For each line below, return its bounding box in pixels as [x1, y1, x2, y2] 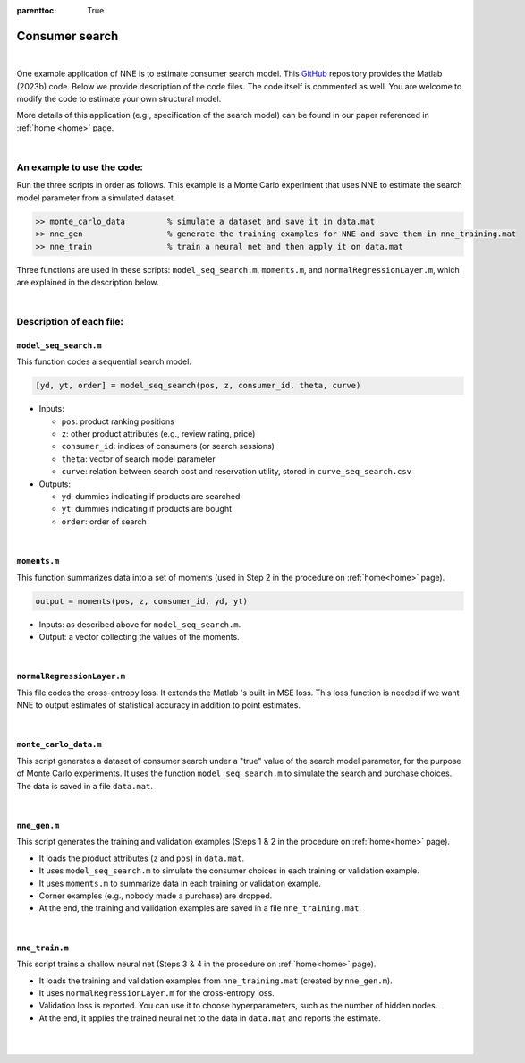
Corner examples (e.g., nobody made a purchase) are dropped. [38, 890, 273, 901]
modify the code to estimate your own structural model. [16, 94, 222, 105]
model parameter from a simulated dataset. [16, 192, 176, 203]
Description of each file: [16, 316, 124, 328]
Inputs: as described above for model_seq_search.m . [38, 618, 241, 630]
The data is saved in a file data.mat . [16, 780, 154, 791]
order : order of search [61, 515, 147, 527]
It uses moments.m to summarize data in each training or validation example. [38, 878, 321, 889]
